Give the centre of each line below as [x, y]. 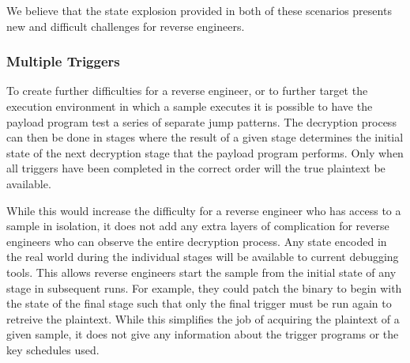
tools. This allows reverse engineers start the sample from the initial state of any [201, 272]
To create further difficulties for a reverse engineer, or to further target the [187, 91]
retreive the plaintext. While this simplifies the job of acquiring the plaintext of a [203, 318]
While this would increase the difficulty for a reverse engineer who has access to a [204, 210]
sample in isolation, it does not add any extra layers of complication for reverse [198, 226]
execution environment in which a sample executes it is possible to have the [190, 106]
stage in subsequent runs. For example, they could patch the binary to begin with [204, 287]
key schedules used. [53, 349]
